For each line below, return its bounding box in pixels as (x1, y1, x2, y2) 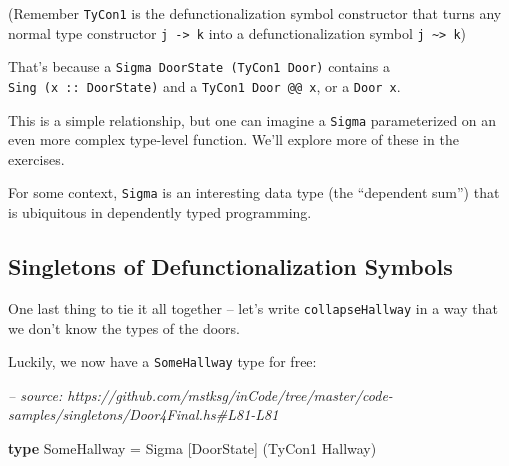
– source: (8, 384, 63, 405)
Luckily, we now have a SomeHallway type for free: (8, 351, 317, 372)
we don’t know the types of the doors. (8, 317, 240, 338)
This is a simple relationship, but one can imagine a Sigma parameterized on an (8, 109, 497, 130)
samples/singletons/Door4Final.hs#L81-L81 (8, 404, 279, 425)
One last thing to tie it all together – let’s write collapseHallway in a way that (8, 297, 498, 318)
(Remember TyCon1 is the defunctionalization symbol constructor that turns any (8, 3, 502, 23)
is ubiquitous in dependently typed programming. (8, 202, 312, 223)
